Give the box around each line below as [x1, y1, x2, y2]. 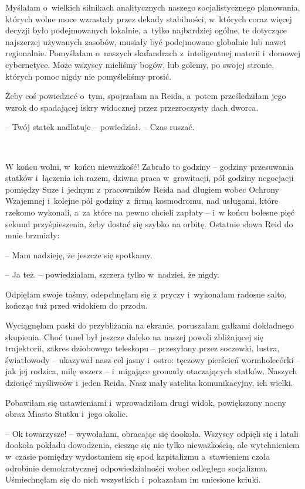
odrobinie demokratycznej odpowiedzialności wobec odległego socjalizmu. [5, 461, 268, 474]
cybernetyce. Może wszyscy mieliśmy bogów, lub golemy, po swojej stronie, [5, 58, 274, 70]
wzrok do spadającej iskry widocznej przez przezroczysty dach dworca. [5, 101, 259, 113]
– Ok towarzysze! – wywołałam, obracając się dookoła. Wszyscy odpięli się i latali [5, 427, 299, 439]
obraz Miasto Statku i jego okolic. [5, 408, 128, 420]
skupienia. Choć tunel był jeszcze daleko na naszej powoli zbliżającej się [5, 330, 263, 343]
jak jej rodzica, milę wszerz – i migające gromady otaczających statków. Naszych [5, 365, 297, 377]
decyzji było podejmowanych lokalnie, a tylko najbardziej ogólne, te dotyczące [5, 24, 287, 36]
